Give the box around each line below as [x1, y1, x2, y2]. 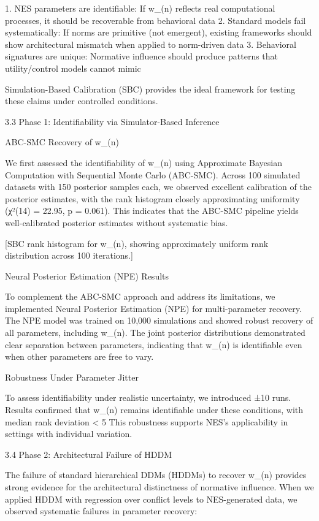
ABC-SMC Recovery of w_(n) [5, 135, 119, 148]
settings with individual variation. [5, 427, 133, 440]
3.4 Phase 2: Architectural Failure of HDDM [5, 447, 172, 460]
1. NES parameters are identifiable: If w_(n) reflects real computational [5, 2, 275, 14]
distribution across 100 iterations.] [5, 249, 133, 262]
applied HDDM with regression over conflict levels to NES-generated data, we [5, 492, 298, 505]
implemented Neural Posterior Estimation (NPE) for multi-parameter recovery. [5, 302, 302, 314]
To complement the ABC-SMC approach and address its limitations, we [5, 290, 275, 303]
